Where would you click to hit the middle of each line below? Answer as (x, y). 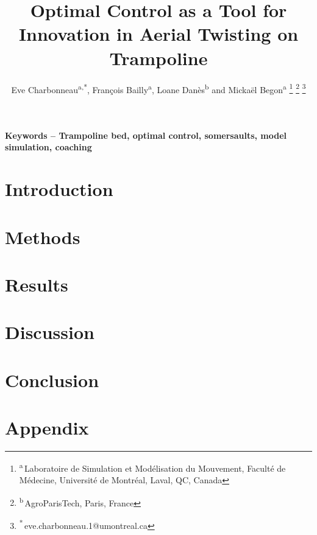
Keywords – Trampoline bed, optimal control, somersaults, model (146, 135)
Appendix (47, 427)
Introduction (59, 189)
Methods (43, 236)
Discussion (50, 332)
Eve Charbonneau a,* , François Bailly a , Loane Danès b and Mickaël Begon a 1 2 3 (158, 88)
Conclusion (52, 379)
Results (37, 284)
